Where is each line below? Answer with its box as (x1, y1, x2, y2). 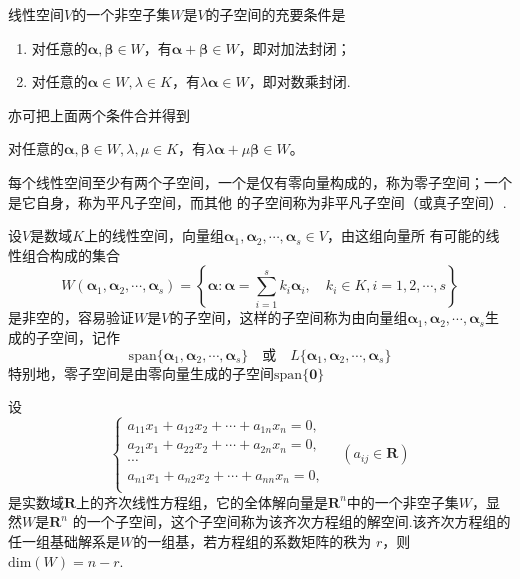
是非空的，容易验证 (8, 307, 134, 328)
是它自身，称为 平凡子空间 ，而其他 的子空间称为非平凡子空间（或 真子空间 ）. (8, 191, 507, 212)
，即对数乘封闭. (248, 71, 351, 92)
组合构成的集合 (21, 244, 120, 265)
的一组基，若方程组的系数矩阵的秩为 (133, 530, 372, 551)
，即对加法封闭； (238, 37, 351, 58)
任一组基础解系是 (8, 530, 120, 551)
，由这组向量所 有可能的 (326, 225, 486, 246)
